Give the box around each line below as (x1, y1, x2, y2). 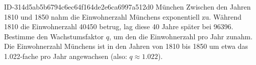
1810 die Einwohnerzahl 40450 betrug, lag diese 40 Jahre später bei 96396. (4, 21, 233, 32)
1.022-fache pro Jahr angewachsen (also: (4, 50, 127, 61)
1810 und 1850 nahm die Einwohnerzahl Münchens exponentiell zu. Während (4, 11, 242, 22)
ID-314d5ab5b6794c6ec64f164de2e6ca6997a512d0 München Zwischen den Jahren (4, 2, 251, 12)
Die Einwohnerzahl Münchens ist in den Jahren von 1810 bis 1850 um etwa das (4, 41, 248, 51)
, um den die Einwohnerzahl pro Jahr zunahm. (109, 31, 253, 41)
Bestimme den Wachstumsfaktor (4, 31, 104, 41)
